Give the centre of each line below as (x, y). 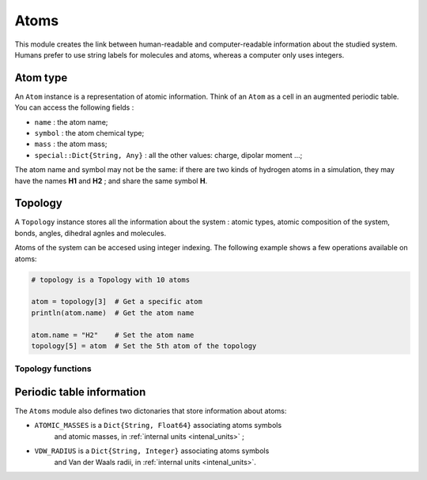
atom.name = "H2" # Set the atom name (113, 335)
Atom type (41, 78)
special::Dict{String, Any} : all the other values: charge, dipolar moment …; (168, 155)
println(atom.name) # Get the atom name (113, 313)
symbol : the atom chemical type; (89, 133)
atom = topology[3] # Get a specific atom (117, 302)
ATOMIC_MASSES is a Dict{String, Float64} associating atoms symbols (158, 426)
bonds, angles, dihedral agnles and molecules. (90, 233)
